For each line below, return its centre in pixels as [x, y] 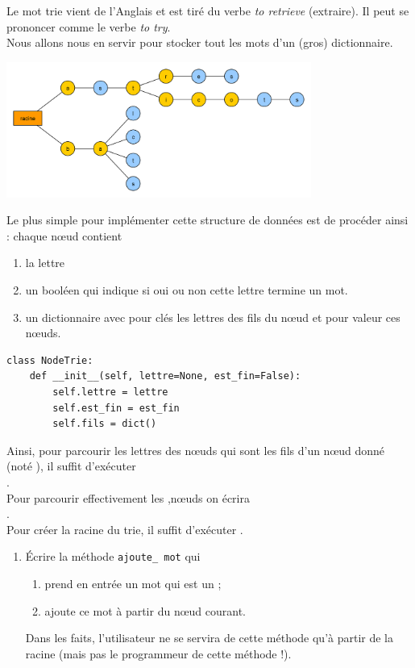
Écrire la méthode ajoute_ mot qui [113, 556]
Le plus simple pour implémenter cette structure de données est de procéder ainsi [207, 220]
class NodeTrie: [50, 360]
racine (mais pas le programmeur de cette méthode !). [158, 653]
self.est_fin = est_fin [116, 408]
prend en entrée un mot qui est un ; [133, 584]
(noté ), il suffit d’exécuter [71, 466]
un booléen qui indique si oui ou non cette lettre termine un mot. [187, 290]
